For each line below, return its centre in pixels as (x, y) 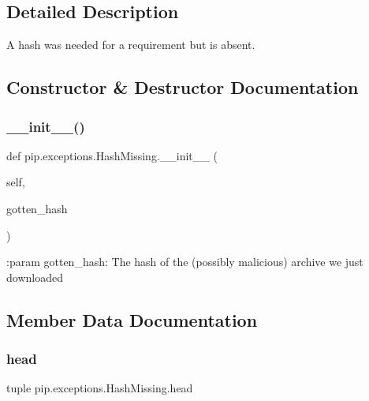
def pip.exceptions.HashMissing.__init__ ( (112, 155)
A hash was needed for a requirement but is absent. (131, 45)
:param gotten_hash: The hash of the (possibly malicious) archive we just (185, 262)
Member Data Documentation (132, 319)
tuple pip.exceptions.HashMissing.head (100, 388)
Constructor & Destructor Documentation (183, 87)
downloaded (35, 277)
